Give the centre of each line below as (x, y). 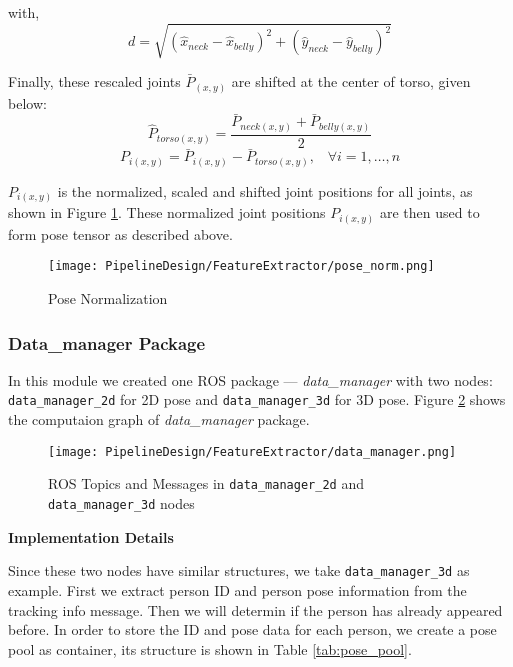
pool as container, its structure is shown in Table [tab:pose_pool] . (210, 648)
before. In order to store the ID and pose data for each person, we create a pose (252, 629)
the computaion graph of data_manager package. (159, 419)
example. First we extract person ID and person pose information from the (237, 589)
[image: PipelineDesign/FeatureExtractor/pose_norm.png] (241, 266)
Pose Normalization (108, 298)
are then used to (429, 212)
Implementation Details (91, 536)
